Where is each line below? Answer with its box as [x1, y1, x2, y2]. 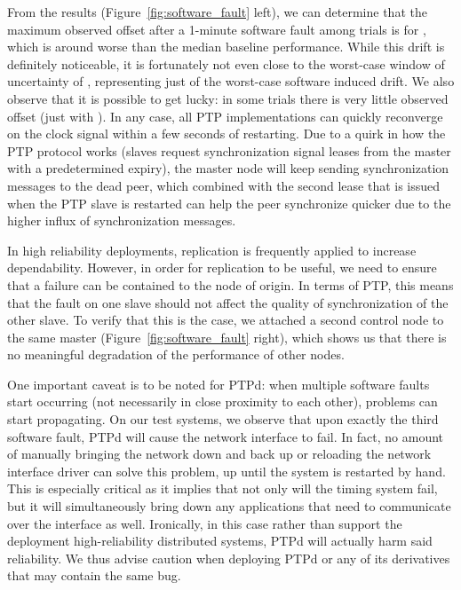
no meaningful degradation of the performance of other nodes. [7, 345, 345, 364]
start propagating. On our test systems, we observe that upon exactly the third [7, 410, 439, 429]
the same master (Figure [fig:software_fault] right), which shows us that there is [7, 327, 447, 346]
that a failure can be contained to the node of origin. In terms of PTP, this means [7, 275, 454, 294]
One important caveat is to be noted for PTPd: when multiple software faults [7, 374, 430, 393]
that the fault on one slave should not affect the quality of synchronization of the [7, 293, 449, 311]
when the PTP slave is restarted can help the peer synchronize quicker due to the [7, 193, 451, 212]
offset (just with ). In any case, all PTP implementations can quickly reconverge [7, 106, 443, 125]
